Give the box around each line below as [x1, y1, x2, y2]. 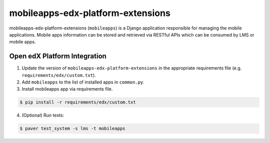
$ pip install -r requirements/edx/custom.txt [19, 99, 136, 105]
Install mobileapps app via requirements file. [21, 86, 113, 92]
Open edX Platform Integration [9, 52, 107, 60]
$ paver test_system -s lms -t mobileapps [19, 125, 125, 131]
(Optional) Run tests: [21, 112, 64, 118]
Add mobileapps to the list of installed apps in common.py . [21, 79, 144, 85]
